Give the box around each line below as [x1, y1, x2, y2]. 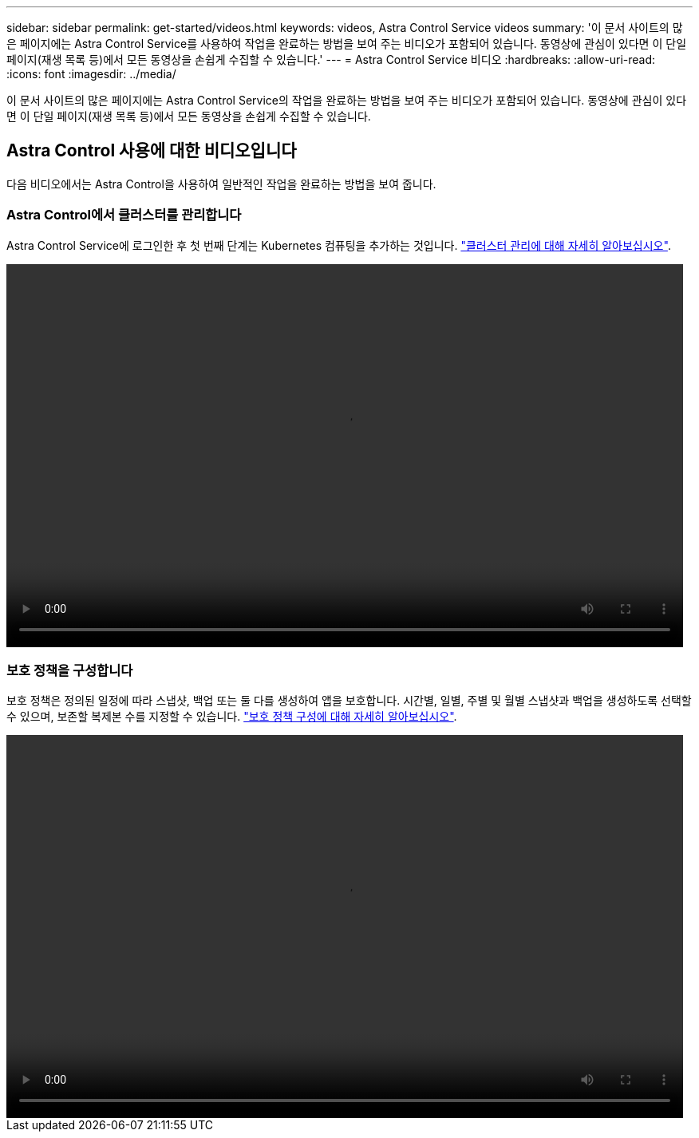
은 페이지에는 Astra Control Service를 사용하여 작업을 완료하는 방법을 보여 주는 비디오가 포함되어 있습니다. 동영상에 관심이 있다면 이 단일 [6, 37, 687, 50]
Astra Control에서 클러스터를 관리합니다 [6, 207, 242, 223]
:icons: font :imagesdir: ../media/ [6, 67, 176, 81]
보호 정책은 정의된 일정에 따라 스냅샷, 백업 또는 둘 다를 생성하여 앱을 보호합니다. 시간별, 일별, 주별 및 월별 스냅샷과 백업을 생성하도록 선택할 [6, 693, 692, 708]
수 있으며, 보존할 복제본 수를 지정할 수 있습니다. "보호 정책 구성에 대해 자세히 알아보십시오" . [6, 709, 457, 724]
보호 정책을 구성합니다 [6, 662, 133, 678]
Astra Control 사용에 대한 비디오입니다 [6, 140, 297, 161]
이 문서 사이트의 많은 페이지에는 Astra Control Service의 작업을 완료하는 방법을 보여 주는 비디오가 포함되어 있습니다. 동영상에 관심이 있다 [6, 93, 687, 107]
